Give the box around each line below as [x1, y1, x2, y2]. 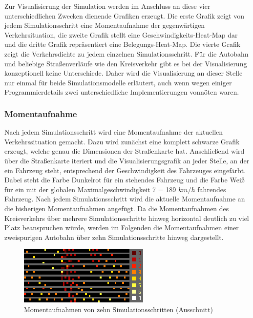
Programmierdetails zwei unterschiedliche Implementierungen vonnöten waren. [4, 87, 239, 97]
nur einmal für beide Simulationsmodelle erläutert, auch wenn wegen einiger [4, 77, 232, 87]
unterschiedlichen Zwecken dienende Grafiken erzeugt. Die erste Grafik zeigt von [4, 10, 245, 20]
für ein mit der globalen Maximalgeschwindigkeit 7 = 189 [4, 184, 176, 194]
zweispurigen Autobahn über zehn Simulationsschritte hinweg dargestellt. [4, 232, 224, 242]
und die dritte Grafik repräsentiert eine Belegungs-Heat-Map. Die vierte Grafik [4, 39, 241, 49]
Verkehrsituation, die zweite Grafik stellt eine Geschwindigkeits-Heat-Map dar [4, 29, 238, 40]
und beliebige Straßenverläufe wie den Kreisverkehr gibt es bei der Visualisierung [4, 58, 247, 68]
